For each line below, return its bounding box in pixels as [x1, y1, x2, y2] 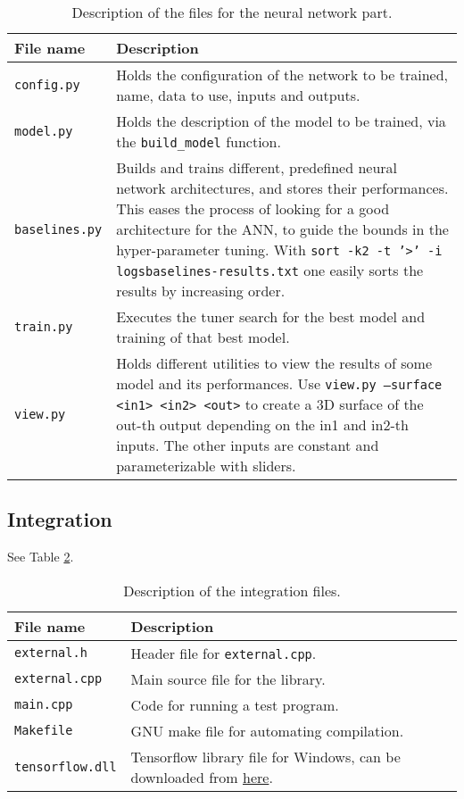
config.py [14, 78, 80, 92]
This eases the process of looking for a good [116, 198, 390, 219]
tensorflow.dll [14, 759, 117, 774]
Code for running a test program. [130, 694, 339, 715]
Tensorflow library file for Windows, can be [130, 745, 401, 767]
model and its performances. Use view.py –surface [116, 373, 443, 394]
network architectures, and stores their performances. [116, 178, 449, 198]
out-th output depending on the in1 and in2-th [116, 414, 409, 435]
